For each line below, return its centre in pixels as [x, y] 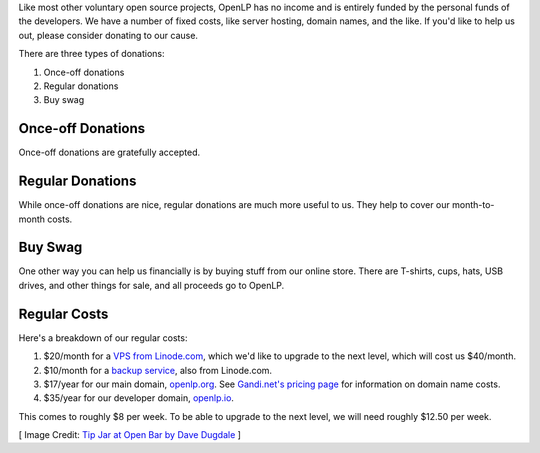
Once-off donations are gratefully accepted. [109, 152]
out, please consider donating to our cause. [108, 35]
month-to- [473, 205]
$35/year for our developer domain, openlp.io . [139, 398]
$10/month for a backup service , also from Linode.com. [158, 370]
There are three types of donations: [91, 54]
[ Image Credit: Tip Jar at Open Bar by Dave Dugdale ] [130, 435]
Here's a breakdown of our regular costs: [103, 337]
